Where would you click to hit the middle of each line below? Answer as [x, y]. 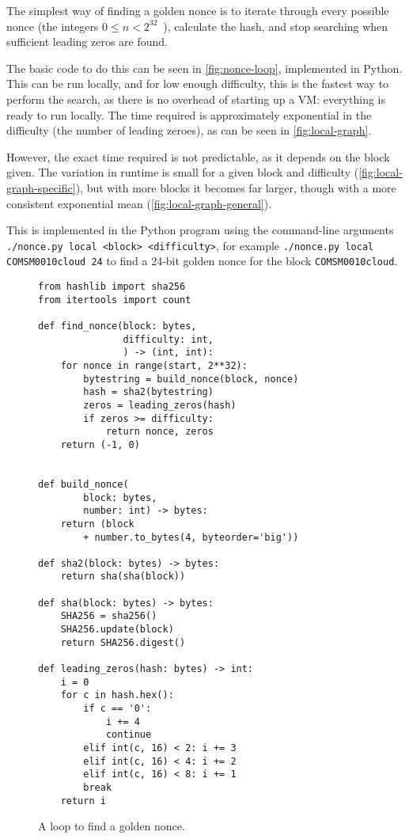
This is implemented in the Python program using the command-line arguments [200, 230]
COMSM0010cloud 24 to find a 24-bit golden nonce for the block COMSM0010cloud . [202, 261]
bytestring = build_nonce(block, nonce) [191, 379]
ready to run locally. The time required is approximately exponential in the [189, 114]
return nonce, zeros [159, 432]
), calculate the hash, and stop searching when [276, 26]
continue [129, 735]
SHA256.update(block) [117, 630]
